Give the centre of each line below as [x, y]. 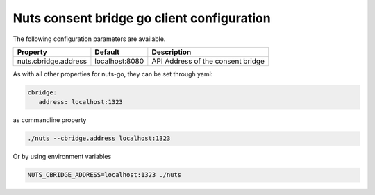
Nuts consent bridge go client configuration [142, 18]
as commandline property [50, 120]
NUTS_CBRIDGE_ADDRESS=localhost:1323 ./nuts [105, 175]
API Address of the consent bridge [208, 61]
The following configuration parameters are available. [89, 39]
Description [172, 52]
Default [107, 52]
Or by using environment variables [62, 157]
